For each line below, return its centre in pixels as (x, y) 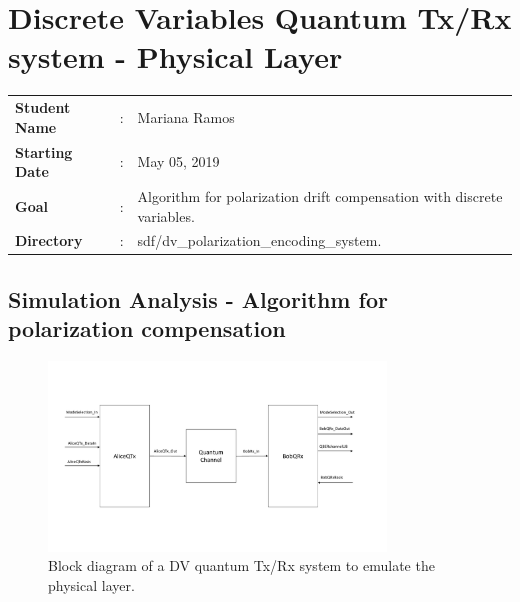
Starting (44, 151)
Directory (49, 240)
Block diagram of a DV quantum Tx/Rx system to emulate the (241, 565)
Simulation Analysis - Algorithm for (198, 298)
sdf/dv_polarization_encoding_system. (259, 240)
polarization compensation (147, 328)
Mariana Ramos (186, 116)
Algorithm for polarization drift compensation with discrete (320, 195)
